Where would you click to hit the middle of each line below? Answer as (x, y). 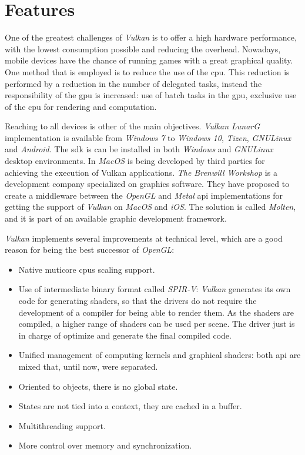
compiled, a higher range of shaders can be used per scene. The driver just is (157, 324)
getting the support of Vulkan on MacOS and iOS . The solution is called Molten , (150, 207)
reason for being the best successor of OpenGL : (90, 250)
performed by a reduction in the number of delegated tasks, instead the (133, 83)
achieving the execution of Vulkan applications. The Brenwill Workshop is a (141, 172)
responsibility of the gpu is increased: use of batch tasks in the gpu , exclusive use (151, 95)
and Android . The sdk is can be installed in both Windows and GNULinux (139, 149)
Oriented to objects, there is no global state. (98, 386)
